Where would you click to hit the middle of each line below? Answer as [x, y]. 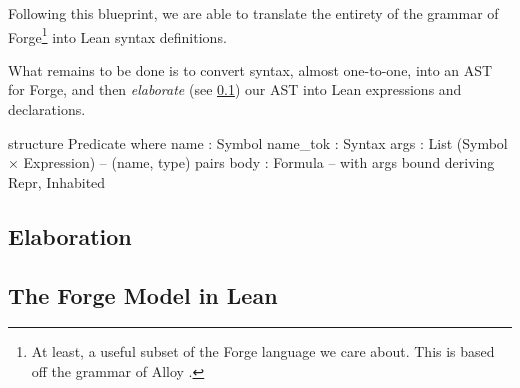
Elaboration [70, 235]
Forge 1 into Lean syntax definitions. [117, 35]
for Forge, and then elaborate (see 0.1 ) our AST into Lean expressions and [235, 89]
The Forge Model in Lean [143, 294]
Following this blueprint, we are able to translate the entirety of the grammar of [253, 13]
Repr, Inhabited [57, 181]
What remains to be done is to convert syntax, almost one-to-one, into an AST [250, 69]
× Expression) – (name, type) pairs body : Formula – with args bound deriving [251, 162]
